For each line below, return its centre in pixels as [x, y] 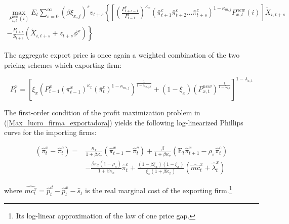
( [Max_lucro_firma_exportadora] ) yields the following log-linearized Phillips [124, 122]
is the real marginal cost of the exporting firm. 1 [159, 190]
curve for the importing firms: [50, 132]
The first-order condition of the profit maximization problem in [102, 112]
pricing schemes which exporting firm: [63, 64]
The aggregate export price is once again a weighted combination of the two [122, 55]
